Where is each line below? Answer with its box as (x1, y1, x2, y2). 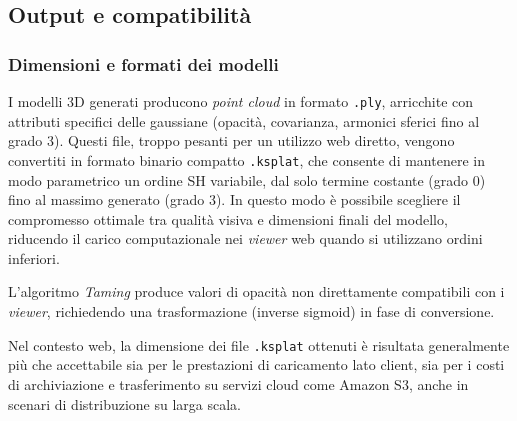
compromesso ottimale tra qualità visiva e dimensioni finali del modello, (8, 208, 448, 229)
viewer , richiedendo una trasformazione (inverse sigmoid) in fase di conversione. (8, 301, 495, 322)
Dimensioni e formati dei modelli (8, 51, 279, 76)
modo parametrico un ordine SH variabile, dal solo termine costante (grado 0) (8, 169, 486, 190)
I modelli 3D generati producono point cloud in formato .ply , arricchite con (8, 91, 474, 111)
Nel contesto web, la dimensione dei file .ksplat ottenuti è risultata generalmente (8, 334, 510, 355)
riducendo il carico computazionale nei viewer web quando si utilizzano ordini (8, 228, 483, 249)
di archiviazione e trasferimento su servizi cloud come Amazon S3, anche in (8, 373, 469, 394)
